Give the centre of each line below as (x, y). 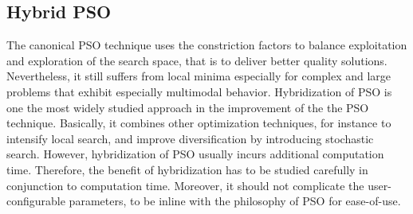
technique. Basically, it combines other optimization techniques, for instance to (199, 123)
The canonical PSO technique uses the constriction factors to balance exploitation (207, 45)
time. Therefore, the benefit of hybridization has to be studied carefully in (187, 169)
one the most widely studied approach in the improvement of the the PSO (188, 107)
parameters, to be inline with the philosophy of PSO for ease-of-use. (235, 201)
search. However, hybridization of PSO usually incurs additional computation (195, 154)
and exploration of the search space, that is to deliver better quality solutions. (197, 60)
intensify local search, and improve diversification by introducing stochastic (190, 138)
